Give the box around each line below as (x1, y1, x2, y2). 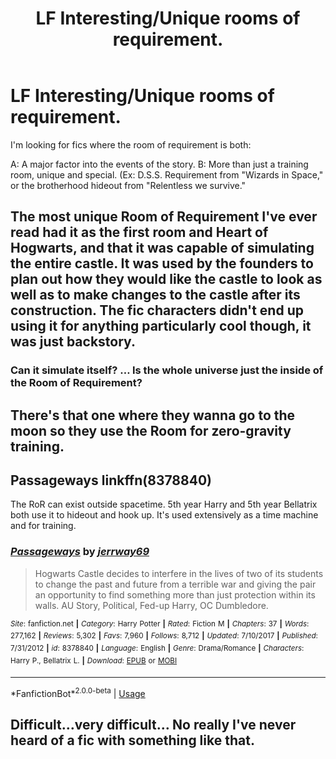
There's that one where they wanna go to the (10, 407, 296, 424)
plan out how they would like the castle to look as (10, 271, 323, 288)
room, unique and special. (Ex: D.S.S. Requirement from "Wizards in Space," (10, 168, 324, 181)
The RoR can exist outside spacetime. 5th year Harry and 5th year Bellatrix (10, 498, 318, 511)
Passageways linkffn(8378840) (10, 472, 212, 489)
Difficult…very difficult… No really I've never (10, 717, 297, 734)
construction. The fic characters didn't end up (10, 302, 304, 319)
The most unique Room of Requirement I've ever (10, 208, 318, 226)
